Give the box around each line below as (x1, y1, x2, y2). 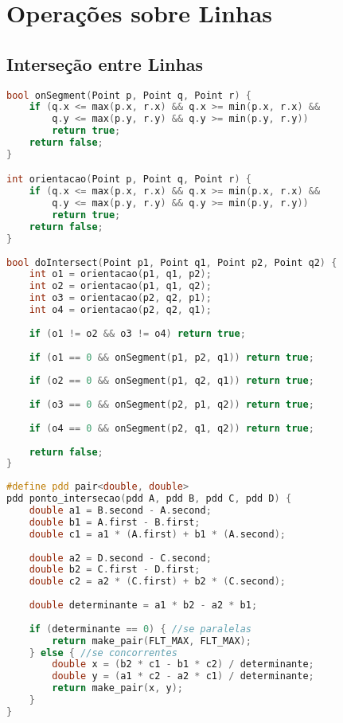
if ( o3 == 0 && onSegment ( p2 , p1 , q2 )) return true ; (29, 399, 314, 411)
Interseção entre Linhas (6, 51, 204, 76)
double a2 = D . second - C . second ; (29, 552, 212, 564)
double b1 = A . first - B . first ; (29, 516, 201, 528)
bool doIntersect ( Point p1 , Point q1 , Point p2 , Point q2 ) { (6, 256, 337, 268)
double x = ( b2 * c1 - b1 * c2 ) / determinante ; (52, 659, 314, 670)
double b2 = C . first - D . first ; (29, 564, 201, 576)
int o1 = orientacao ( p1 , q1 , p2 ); (29, 268, 212, 280)
